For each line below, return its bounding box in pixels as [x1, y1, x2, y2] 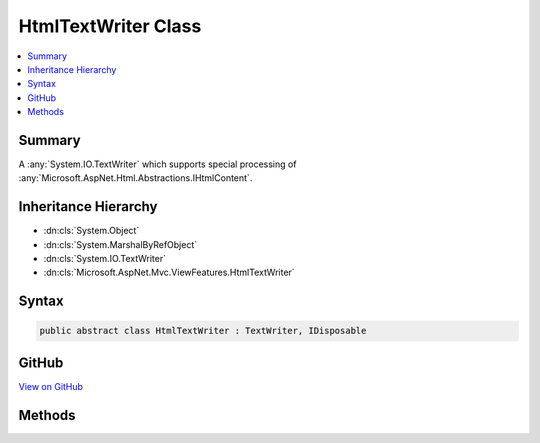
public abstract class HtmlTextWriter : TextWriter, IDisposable [39, 325, 367, 337]
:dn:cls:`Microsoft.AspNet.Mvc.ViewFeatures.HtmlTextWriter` [43, 266, 295, 279]
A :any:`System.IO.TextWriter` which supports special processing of [18, 158, 297, 170]
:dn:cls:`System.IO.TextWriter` [43, 253, 167, 265]
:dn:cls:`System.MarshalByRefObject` [43, 238, 198, 250]
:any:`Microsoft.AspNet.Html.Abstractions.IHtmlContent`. [18, 172, 253, 184]
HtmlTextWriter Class [18, 15, 202, 37]
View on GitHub [18, 380, 84, 392]
